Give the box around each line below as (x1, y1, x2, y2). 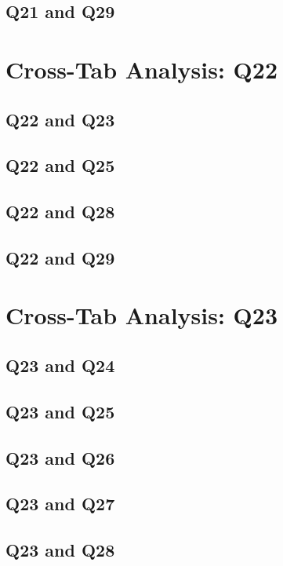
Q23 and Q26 (5, 445, 115, 469)
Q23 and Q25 (5, 399, 115, 423)
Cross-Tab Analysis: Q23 (5, 299, 278, 331)
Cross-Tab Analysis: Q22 (5, 53, 278, 85)
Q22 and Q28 (5, 199, 115, 224)
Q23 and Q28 (5, 538, 115, 562)
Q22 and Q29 (5, 245, 115, 269)
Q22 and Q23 (5, 107, 115, 131)
